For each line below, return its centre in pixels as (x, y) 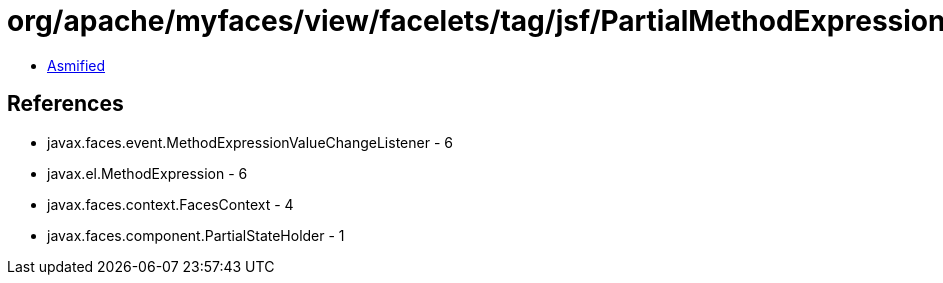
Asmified (76, 65)
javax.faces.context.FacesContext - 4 (170, 204)
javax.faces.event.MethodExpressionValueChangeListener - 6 (250, 142)
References (65, 104)
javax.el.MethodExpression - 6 (147, 173)
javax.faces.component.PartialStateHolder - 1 (196, 235)
